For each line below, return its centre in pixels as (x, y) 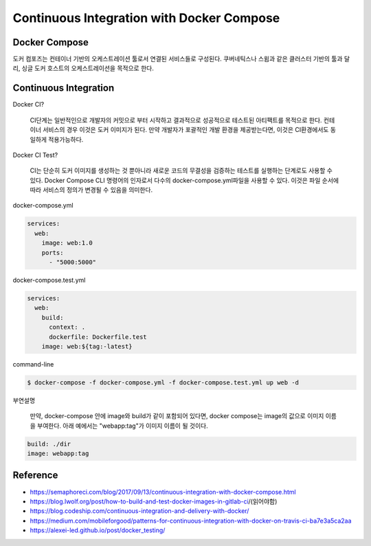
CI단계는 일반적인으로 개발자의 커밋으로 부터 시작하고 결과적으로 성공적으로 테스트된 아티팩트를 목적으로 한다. (176, 120)
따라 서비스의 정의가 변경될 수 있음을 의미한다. (91, 190)
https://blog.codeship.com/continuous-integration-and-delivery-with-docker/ (139, 511)
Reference (35, 476)
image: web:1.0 (67, 243)
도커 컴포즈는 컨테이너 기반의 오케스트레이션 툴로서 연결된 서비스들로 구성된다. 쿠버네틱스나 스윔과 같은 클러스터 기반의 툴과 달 (181, 59)
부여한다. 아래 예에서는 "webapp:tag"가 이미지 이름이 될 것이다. (123, 426)
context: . (67, 327)
